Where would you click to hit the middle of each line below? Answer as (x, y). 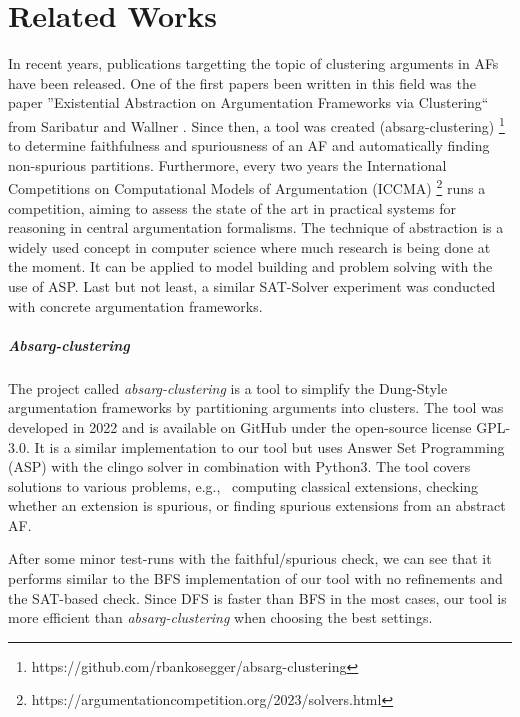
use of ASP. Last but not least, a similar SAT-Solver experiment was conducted (252, 285)
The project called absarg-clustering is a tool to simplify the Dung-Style (228, 387)
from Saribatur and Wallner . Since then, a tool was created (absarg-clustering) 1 (256, 124)
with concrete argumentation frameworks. (135, 305)
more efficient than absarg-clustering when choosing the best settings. (220, 617)
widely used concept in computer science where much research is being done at (249, 246)
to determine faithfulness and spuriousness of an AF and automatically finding (249, 145)
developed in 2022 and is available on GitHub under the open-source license (240, 426)
